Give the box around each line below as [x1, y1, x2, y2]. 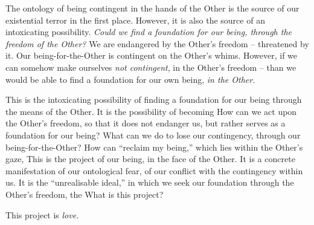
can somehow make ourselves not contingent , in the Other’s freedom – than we [5, 60, 296, 73]
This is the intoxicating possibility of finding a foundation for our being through [5, 93, 302, 106]
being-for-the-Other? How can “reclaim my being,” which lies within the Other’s [5, 140, 303, 153]
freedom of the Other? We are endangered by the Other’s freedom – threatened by [5, 37, 309, 50]
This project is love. [5, 208, 79, 221]
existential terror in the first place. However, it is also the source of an [5, 13, 265, 26]
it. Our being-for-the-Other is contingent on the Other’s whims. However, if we [5, 49, 298, 62]
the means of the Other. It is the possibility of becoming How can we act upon [5, 105, 297, 117]
